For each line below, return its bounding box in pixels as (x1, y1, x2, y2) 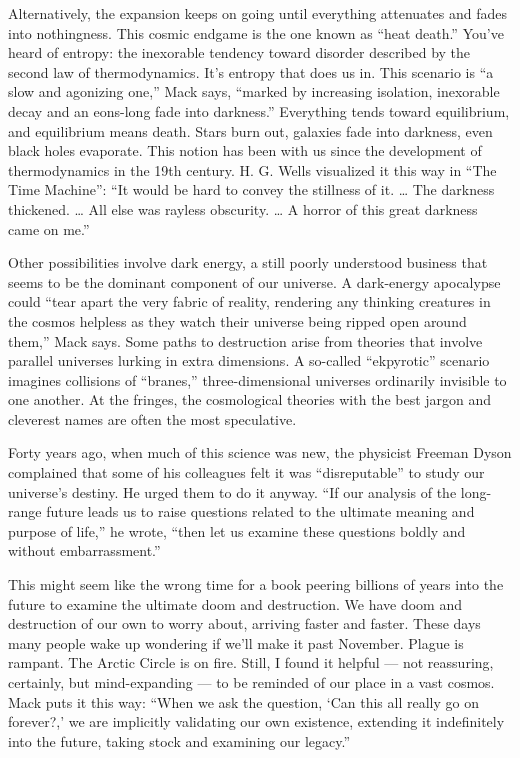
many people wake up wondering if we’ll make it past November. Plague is (8, 632, 464, 653)
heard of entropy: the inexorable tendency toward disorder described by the (8, 42, 471, 63)
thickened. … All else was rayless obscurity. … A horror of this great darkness (8, 198, 478, 219)
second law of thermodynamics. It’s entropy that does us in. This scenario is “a (8, 61, 494, 82)
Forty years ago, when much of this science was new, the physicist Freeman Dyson (8, 442, 512, 463)
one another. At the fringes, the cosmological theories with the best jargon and (8, 389, 492, 410)
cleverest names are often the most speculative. (8, 408, 297, 429)
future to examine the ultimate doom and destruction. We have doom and (8, 593, 463, 614)
